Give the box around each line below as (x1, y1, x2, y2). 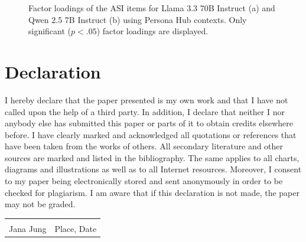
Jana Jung (9, 222, 47, 234)
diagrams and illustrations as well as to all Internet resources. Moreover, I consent (5, 163, 302, 175)
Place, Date (54, 222, 97, 234)
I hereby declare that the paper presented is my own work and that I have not (5, 93, 288, 106)
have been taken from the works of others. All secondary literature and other (5, 140, 284, 152)
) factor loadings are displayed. (96, 25, 209, 37)
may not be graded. (5, 198, 76, 210)
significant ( (28, 25, 71, 37)
